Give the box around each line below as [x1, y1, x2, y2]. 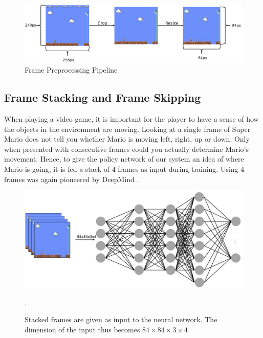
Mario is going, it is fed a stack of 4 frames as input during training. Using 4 [4, 164, 245, 174]
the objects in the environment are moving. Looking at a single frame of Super [4, 123, 251, 134]
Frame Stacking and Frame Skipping [4, 89, 201, 105]
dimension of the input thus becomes [25, 324, 140, 334]
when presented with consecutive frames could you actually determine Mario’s [4, 143, 249, 154]
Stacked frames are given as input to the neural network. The [25, 314, 217, 325]
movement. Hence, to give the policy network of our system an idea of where [4, 153, 244, 164]
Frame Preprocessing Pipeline [25, 64, 118, 75]
